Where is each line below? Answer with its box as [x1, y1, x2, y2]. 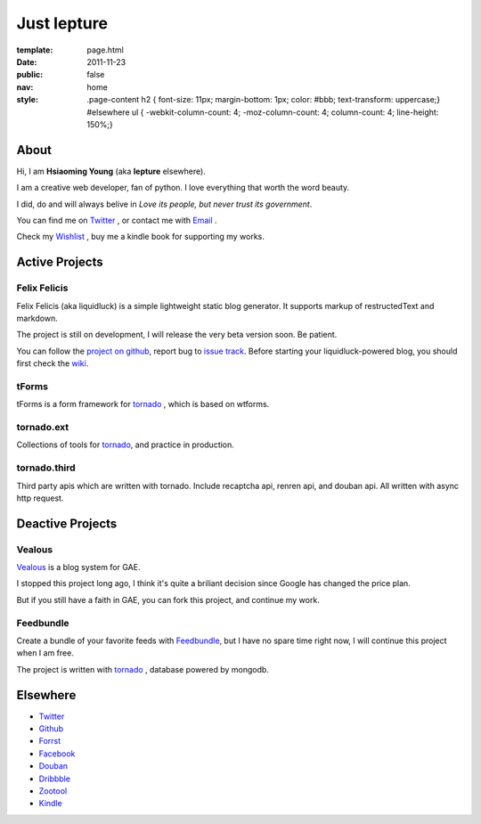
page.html [86, 45, 124, 55]
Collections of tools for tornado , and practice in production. [16, 439, 235, 450]
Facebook [38, 748, 76, 759]
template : [16, 45, 53, 55]
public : [16, 69, 44, 80]
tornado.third [16, 461, 76, 474]
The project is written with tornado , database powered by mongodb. [16, 664, 269, 674]
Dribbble [38, 773, 71, 784]
